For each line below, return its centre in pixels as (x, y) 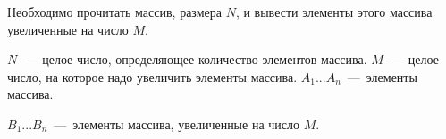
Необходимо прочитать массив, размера (114, 12)
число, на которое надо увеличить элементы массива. (152, 76)
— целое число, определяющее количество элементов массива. (195, 59)
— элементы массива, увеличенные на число (177, 123)
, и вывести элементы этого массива (334, 12)
